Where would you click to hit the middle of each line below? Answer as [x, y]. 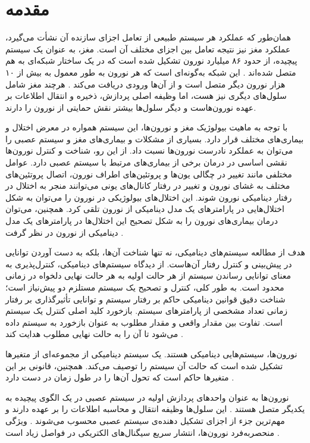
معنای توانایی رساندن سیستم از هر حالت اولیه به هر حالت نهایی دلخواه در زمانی [148, 275]
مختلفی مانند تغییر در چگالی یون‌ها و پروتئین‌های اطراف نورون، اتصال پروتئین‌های [149, 174]
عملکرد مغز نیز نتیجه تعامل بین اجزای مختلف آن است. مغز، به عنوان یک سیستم [148, 49]
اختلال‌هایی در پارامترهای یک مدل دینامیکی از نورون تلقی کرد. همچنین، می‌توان [145, 209]
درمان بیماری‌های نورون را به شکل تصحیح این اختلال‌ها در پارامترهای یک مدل [142, 221]
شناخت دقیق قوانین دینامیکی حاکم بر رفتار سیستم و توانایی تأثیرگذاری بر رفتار [145, 299]
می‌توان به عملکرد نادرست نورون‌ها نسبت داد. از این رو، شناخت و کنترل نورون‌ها [149, 150]
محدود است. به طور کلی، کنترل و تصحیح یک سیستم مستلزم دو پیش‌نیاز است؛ [145, 287]
